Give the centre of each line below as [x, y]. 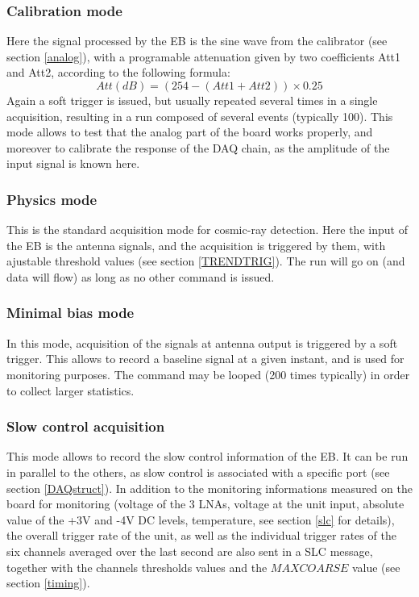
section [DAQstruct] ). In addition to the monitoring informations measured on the [209, 488]
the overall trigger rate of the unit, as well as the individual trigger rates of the [201, 535]
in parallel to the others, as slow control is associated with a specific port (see [198, 472]
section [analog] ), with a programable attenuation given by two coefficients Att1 [204, 56]
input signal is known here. [73, 163]
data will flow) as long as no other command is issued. [141, 276]
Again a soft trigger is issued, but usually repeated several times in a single [192, 100]
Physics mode [52, 199]
